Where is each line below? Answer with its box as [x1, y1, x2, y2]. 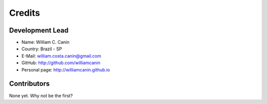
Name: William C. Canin [21, 39, 70, 45]
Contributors [9, 79, 50, 88]
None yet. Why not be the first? [9, 93, 73, 99]
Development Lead [9, 26, 69, 35]
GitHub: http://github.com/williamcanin [21, 60, 101, 66]
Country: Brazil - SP [21, 46, 62, 52]
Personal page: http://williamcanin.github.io [21, 67, 110, 72]
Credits [9, 7, 41, 18]
